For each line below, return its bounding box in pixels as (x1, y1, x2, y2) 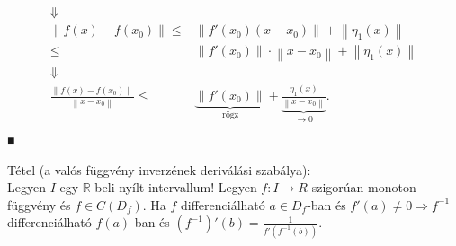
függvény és (7, 195, 71, 214)
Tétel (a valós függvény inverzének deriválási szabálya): (7, 160, 311, 179)
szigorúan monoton (311, 178, 416, 197)
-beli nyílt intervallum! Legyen (90, 178, 257, 197)
